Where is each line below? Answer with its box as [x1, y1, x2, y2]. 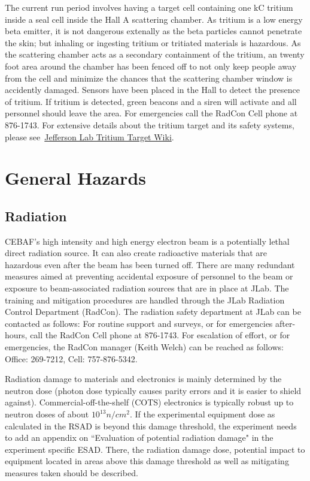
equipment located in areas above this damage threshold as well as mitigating [5, 455, 289, 467]
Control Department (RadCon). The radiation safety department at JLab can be [5, 305, 301, 318]
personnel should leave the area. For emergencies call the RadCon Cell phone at [5, 107, 298, 119]
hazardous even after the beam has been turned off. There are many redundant [5, 258, 295, 270]
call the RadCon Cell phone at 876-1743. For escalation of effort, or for [30, 329, 290, 341]
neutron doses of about [5, 408, 89, 420]
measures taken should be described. [5, 466, 138, 479]
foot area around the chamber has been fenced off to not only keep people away [5, 59, 297, 72]
